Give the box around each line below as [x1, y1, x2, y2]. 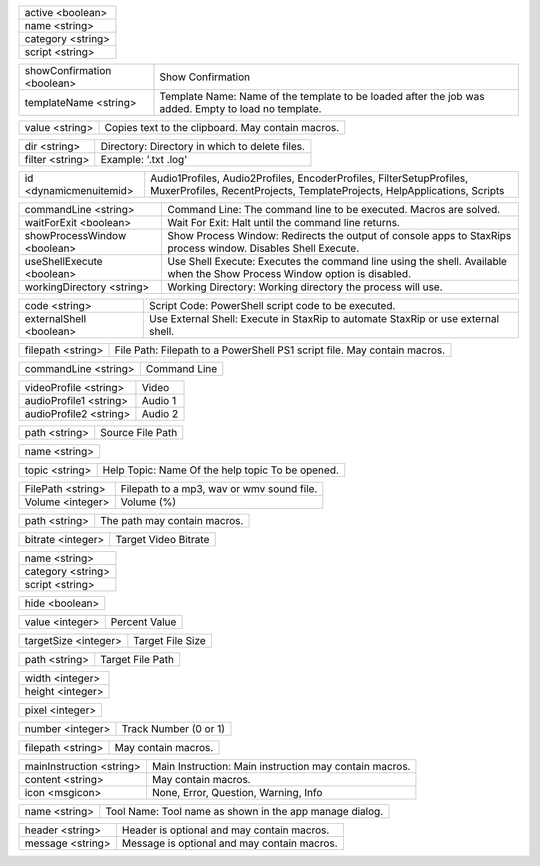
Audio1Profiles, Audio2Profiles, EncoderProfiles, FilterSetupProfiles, [150, 171, 469, 185]
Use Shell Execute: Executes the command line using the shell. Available [166, 255, 507, 268]
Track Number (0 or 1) [121, 722, 225, 735]
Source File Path [100, 426, 178, 439]
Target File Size [133, 634, 207, 647]
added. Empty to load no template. [159, 102, 322, 115]
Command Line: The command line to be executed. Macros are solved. [166, 203, 501, 216]
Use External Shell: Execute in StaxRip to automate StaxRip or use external [148, 312, 500, 325]
